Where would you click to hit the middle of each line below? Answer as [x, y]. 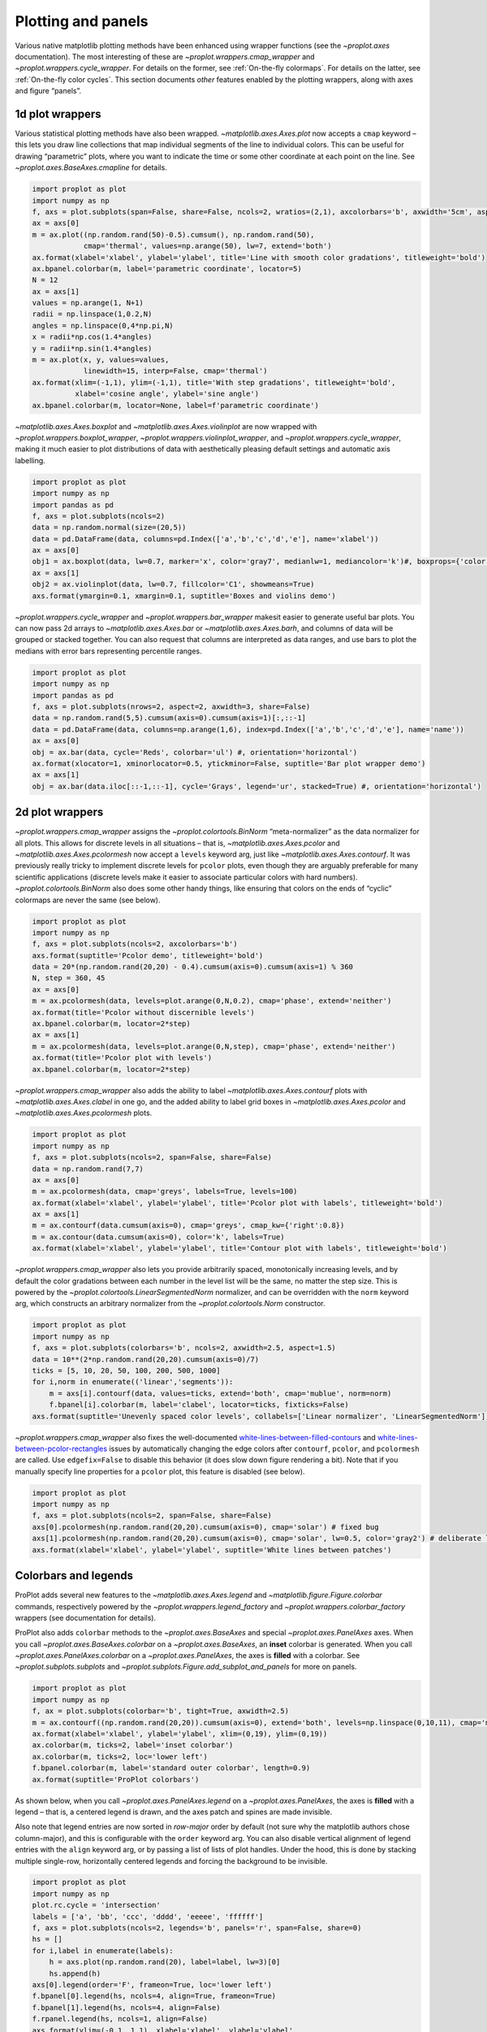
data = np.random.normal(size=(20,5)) [109, 528]
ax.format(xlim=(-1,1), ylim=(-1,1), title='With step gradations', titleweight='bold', [214, 382]
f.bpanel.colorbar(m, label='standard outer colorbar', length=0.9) [171, 1768]
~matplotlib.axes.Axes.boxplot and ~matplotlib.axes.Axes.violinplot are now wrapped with [166, 426]
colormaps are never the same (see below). [88, 900]
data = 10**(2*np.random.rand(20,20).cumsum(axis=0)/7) [146, 1359]
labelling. [30, 460]
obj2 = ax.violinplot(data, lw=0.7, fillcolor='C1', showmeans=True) [173, 584]
